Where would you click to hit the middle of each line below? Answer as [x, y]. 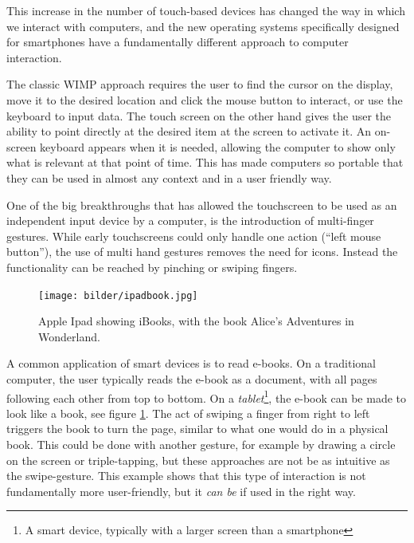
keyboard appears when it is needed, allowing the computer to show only [218, 146]
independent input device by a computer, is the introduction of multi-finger [190, 220]
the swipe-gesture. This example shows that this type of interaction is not [186, 476]
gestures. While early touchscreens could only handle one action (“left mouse [194, 236]
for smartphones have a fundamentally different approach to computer [178, 42]
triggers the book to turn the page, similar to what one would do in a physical [197, 429]
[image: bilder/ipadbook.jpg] [118, 295]
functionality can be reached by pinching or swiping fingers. [152, 267]
